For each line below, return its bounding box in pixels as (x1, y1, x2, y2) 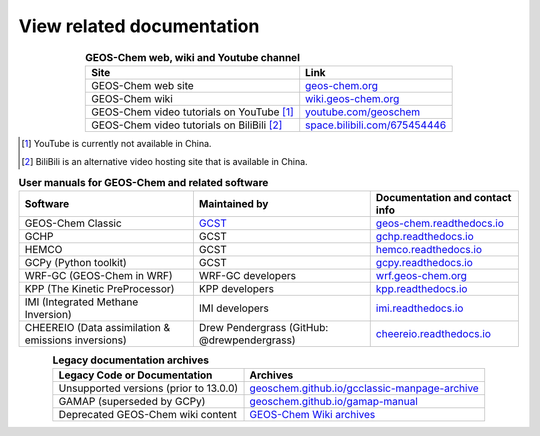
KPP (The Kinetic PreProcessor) (24, 282, 175, 296)
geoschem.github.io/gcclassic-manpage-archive (249, 381, 479, 395)
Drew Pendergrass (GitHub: (198, 321, 329, 335)
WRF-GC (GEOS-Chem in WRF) (24, 269, 174, 283)
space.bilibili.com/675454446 (305, 118, 447, 132)
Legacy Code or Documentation (58, 368, 213, 382)
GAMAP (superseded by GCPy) (58, 395, 206, 409)
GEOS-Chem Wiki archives (249, 408, 376, 422)
